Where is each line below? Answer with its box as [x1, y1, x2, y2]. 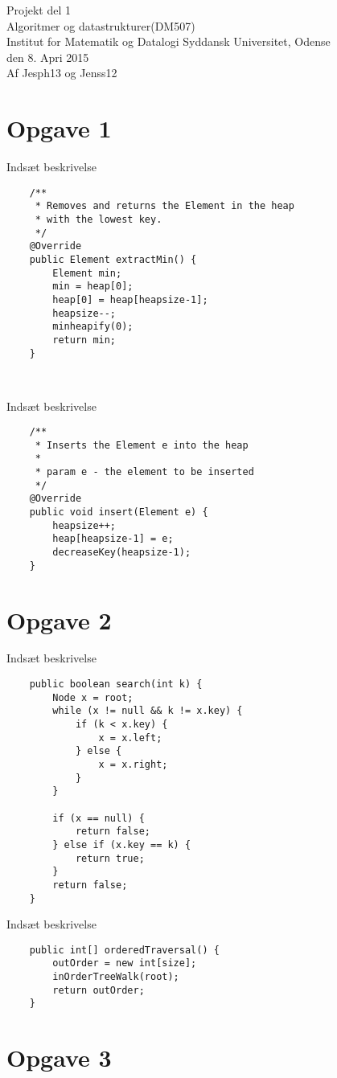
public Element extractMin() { [29, 253, 197, 265]
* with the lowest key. [35, 214, 162, 225]
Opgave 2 [6, 603, 112, 636]
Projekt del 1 [6, 2, 71, 18]
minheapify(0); [52, 321, 134, 333]
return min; [52, 334, 117, 346]
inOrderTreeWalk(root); [52, 971, 179, 983]
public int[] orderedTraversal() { [29, 944, 220, 956]
